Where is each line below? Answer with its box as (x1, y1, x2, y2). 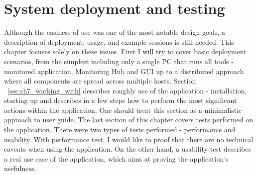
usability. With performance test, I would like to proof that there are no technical (4, 134, 254, 144)
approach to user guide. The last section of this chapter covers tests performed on (4, 114, 254, 125)
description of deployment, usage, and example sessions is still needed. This (4, 36, 234, 47)
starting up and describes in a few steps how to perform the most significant (4, 95, 237, 105)
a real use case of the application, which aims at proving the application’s (4, 153, 229, 164)
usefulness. (4, 163, 36, 174)
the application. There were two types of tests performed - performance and (4, 124, 236, 135)
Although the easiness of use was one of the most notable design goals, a (4, 27, 225, 37)
